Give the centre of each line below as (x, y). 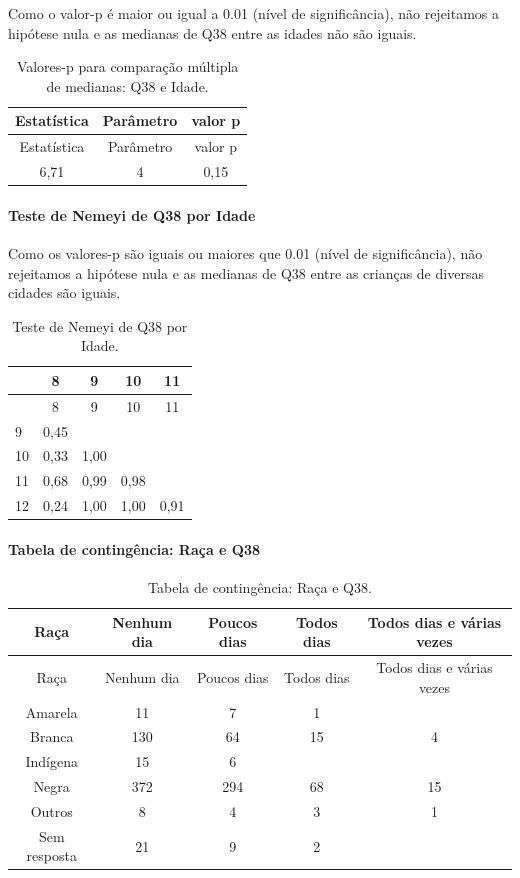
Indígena (51, 761)
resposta (51, 855)
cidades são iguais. (64, 292)
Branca (52, 736)
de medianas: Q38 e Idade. (127, 85)
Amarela (51, 711)
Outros (51, 810)
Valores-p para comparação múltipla (127, 66)
